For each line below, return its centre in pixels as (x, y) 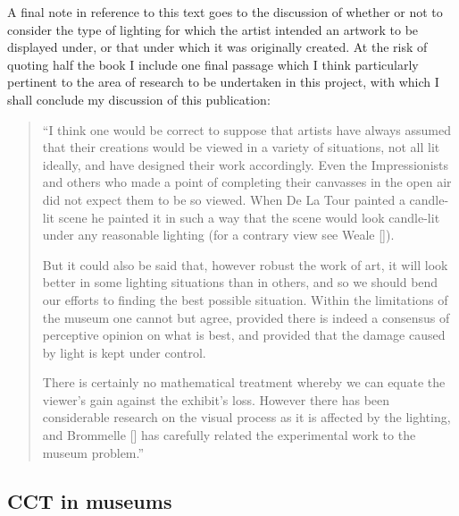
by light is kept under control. (124, 352)
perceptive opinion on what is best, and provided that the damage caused (244, 335)
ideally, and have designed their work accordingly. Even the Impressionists (245, 164)
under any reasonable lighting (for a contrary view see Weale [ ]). (218, 235)
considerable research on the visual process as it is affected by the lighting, (246, 417)
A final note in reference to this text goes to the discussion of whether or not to (225, 12)
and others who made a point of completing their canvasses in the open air (247, 182)
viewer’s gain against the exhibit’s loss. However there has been (216, 399)
